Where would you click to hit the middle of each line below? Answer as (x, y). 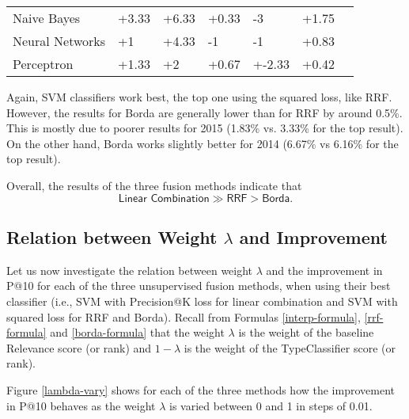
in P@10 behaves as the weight (81, 405)
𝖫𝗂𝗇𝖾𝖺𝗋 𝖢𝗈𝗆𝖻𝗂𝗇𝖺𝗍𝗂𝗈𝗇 (164, 198)
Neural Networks (59, 41)
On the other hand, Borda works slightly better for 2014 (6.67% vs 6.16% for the (203, 143)
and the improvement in (324, 270)
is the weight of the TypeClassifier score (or (290, 347)
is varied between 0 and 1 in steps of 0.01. (271, 405)
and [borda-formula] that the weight (137, 332)
